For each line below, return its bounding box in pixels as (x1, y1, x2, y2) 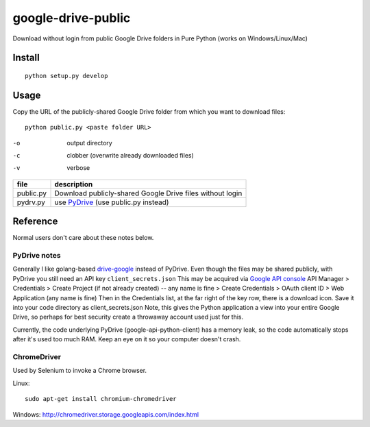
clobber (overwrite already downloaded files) (66, 151, 195, 160)
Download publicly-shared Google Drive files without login (54, 188, 243, 198)
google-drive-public (12, 10, 131, 25)
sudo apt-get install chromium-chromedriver (25, 395, 177, 403)
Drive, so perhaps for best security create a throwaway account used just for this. (12, 313, 244, 321)
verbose (66, 164, 90, 172)
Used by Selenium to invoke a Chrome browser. (12, 367, 147, 375)
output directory (66, 138, 112, 147)
